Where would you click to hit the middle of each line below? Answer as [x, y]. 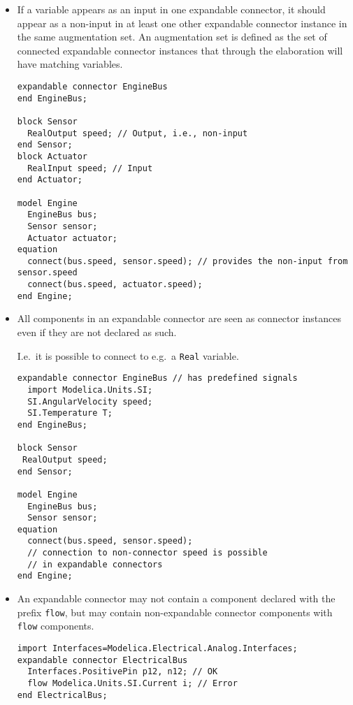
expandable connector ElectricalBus [102, 660]
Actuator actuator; [72, 238]
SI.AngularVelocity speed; [90, 401]
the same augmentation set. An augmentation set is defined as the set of [172, 37]
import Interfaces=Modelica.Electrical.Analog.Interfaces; [157, 648]
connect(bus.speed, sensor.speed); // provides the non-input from [188, 261]
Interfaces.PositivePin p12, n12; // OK [123, 672]
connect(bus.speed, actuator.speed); [115, 285]
